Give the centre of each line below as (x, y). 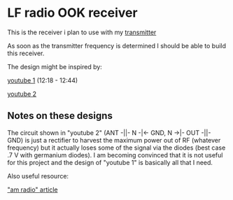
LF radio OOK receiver (72, 13)
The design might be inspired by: (55, 66)
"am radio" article (33, 190)
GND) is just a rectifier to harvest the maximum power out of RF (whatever (114, 140)
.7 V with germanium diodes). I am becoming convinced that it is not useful (115, 155)
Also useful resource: (38, 176)
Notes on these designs (60, 116)
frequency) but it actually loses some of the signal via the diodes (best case (116, 148)
